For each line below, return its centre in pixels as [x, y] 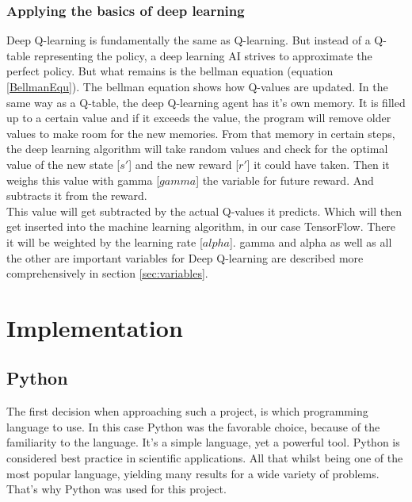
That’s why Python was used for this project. [116, 489]
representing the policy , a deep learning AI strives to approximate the [203, 55]
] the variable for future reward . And [285, 180]
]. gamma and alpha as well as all [311, 241]
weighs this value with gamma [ [83, 180]
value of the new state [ [63, 164]
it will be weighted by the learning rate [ [105, 241]
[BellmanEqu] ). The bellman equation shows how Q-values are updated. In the [197, 86]
